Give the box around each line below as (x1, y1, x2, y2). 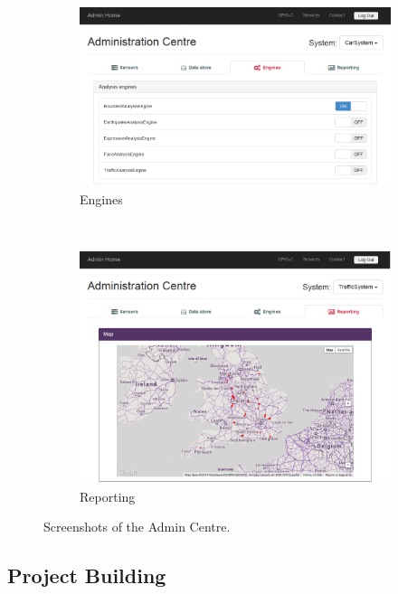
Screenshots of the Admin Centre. (43, 517, 231, 536)
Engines (80, 189, 123, 208)
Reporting (80, 486, 136, 505)
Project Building (7, 561, 166, 589)
